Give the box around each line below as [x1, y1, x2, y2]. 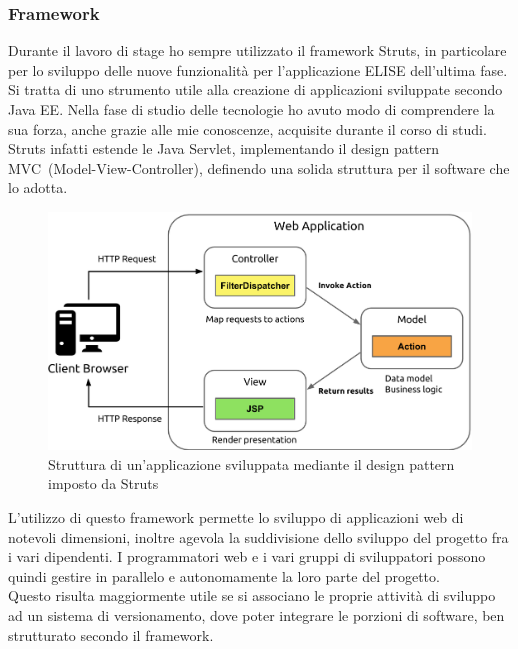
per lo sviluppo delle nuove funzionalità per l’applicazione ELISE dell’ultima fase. [8, 59, 508, 80]
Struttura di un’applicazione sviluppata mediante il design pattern [48, 453, 455, 474]
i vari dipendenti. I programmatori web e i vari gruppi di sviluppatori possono [8, 546, 486, 567]
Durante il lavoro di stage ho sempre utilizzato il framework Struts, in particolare [8, 40, 507, 61]
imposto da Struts [48, 473, 159, 494]
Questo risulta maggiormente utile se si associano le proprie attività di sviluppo [8, 585, 496, 606]
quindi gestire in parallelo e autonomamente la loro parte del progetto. [8, 565, 440, 586]
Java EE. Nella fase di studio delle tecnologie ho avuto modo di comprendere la [8, 99, 495, 119]
